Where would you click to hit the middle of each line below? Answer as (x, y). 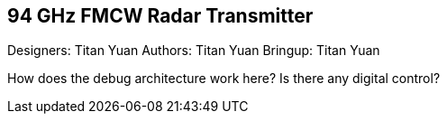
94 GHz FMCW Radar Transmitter (160, 16)
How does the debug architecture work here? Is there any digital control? (224, 79)
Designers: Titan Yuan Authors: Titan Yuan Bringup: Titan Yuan (194, 51)
